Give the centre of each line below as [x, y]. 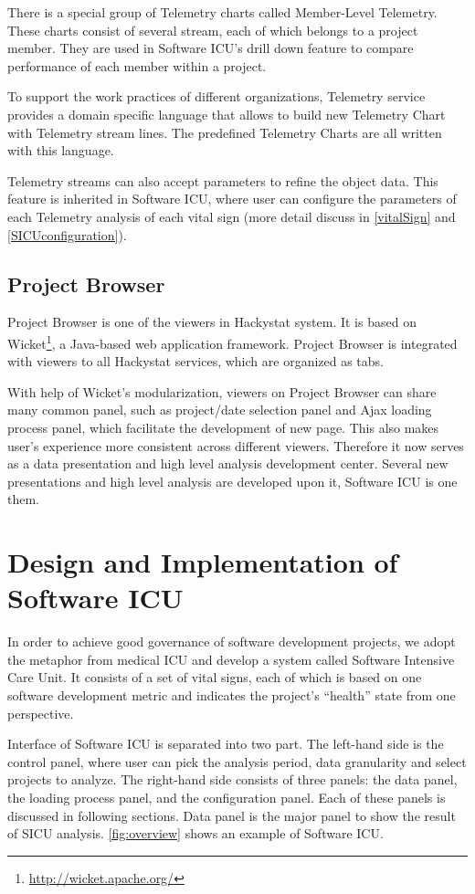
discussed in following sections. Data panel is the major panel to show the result [232, 815]
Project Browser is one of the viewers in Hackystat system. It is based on [212, 322]
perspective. [41, 713]
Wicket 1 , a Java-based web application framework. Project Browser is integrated [232, 342]
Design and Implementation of [203, 562]
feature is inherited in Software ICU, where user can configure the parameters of [232, 199]
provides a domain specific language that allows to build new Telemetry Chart [227, 114]
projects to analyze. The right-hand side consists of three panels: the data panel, [232, 779]
